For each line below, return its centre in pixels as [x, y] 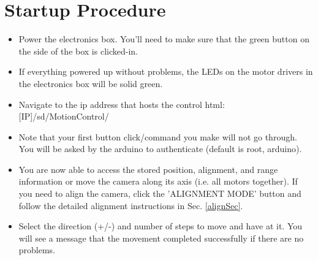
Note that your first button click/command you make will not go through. [158, 136]
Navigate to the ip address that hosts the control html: [122, 104]
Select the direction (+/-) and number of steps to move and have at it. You [161, 226]
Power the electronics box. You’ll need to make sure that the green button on [164, 39]
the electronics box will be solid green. [91, 83]
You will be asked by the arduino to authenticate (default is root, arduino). [160, 149]
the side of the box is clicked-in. [78, 51]
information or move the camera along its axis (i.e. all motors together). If [158, 181]
